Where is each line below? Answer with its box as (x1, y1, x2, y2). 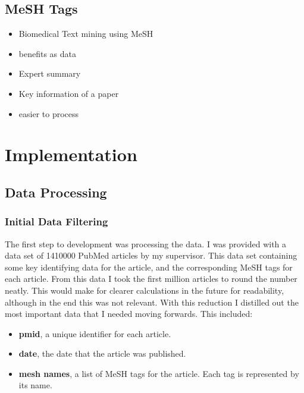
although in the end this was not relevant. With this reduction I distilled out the (5, 295, 299, 308)
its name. (18, 379, 52, 391)
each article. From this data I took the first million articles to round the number (5, 272, 297, 285)
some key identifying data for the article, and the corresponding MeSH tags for (5, 260, 293, 273)
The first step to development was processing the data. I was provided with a (5, 237, 287, 250)
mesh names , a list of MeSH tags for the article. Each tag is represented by (18, 367, 299, 379)
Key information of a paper (18, 87, 119, 99)
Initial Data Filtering (5, 214, 108, 229)
